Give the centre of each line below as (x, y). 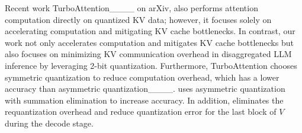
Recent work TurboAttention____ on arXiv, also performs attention (131, 8)
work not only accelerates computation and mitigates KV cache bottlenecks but (149, 42)
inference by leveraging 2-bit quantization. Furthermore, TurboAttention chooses (151, 65)
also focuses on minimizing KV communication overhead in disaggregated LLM (148, 54)
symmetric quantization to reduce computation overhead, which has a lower (142, 77)
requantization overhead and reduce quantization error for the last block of (141, 112)
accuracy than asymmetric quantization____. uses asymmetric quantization (145, 89)
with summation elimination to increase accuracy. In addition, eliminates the (144, 100)
